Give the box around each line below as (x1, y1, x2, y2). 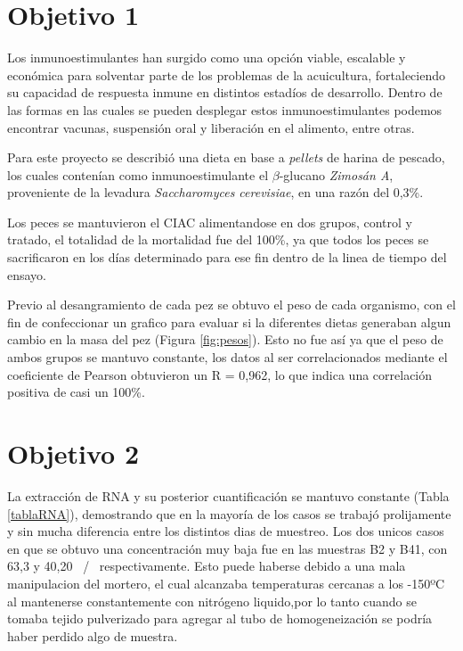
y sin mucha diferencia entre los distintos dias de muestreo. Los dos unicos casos (7, 522, 444, 540)
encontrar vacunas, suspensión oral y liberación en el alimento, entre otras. (7, 118, 415, 136)
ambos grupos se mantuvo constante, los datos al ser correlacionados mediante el (7, 348, 448, 367)
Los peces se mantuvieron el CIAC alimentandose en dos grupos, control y (7, 212, 412, 231)
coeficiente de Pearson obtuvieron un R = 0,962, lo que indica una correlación (7, 365, 433, 383)
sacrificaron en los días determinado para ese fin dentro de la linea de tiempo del (7, 248, 447, 267)
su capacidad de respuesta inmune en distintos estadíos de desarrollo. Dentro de (7, 83, 443, 102)
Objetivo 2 (7, 435, 140, 471)
